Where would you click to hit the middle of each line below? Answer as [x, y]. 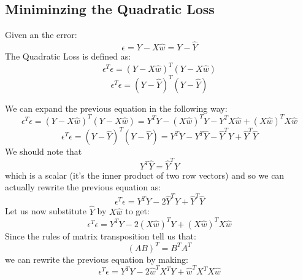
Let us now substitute [46, 211]
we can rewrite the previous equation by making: [97, 259]
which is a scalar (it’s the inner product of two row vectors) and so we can [145, 175]
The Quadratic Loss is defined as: [68, 56]
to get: [137, 211]
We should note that [44, 151]
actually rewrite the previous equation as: [83, 187]
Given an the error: [41, 35]
